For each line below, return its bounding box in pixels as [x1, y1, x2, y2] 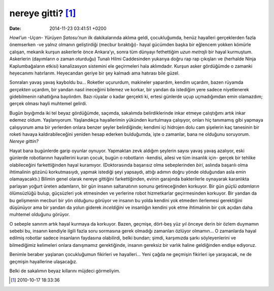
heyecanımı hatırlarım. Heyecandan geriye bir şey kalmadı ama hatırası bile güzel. [9, 70, 180, 76]
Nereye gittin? [9, 138, 39, 144]
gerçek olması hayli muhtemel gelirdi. [9, 100, 87, 106]
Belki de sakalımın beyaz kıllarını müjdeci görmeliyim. [9, 268, 120, 274]
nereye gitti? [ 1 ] [9, 8, 76, 19]
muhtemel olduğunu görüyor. [9, 211, 71, 217]
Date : [9, 25, 21, 31]
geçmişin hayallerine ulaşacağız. [9, 259, 78, 265]
